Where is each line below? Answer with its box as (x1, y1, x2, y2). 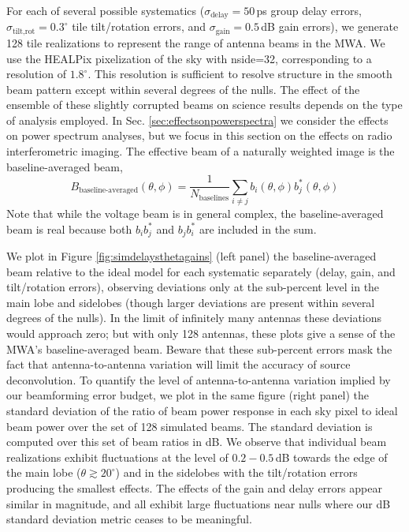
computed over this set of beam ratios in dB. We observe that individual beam (6, 433, 387, 450)
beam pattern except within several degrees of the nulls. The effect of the (6, 81, 360, 97)
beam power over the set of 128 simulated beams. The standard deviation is (6, 418, 373, 434)
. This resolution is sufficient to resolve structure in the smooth (87, 66, 392, 82)
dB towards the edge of (275, 448, 388, 465)
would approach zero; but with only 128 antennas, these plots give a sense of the (6, 325, 396, 342)
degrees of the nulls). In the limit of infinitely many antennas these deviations (6, 309, 382, 326)
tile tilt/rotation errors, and (72, 18, 206, 35)
